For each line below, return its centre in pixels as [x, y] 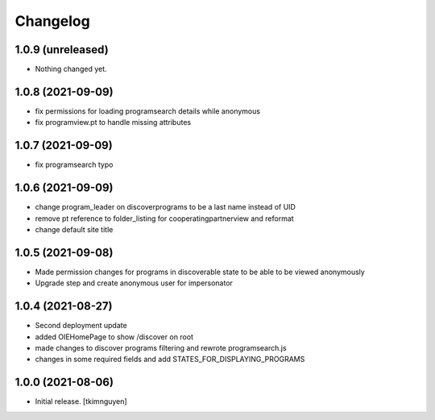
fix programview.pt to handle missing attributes [113, 123]
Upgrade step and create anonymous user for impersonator [134, 283]
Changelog [52, 21]
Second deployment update [81, 326]
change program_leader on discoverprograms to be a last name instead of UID [165, 207]
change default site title [74, 229]
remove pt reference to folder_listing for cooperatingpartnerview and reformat [164, 218]
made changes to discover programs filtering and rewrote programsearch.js [161, 347]
